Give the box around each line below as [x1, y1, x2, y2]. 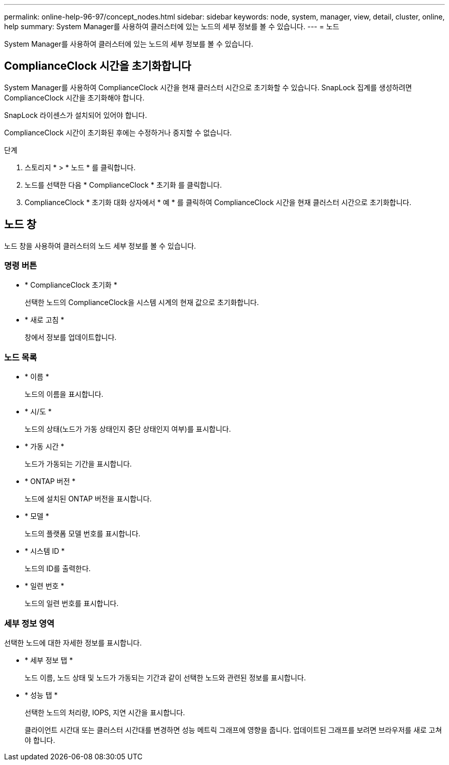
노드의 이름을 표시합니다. [25, 390, 104, 399]
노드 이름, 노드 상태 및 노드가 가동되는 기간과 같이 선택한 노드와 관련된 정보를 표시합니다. [25, 673, 306, 682]
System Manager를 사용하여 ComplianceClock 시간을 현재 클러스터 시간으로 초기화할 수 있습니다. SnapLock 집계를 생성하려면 [4, 83, 412, 92]
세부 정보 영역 [4, 618, 55, 629]
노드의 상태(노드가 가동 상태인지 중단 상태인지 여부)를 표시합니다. [25, 425, 231, 434]
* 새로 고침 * [25, 315, 65, 325]
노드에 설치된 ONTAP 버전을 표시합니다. [25, 494, 152, 504]
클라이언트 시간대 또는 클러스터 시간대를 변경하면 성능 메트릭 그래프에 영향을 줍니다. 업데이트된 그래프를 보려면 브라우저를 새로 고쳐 [25, 725, 442, 734]
